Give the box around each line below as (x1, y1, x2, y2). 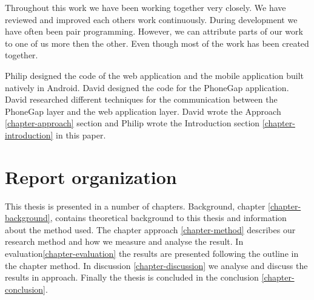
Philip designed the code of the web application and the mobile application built (5, 69, 304, 81)
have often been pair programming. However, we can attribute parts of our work (5, 25, 303, 38)
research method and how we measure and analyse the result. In (5, 235, 244, 248)
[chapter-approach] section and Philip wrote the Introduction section (5, 117, 260, 129)
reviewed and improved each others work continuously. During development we (5, 13, 298, 26)
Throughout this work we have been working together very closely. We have (5, 1, 286, 13)
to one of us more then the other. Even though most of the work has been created (5, 36, 309, 49)
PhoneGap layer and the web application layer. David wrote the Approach (5, 104, 281, 117)
